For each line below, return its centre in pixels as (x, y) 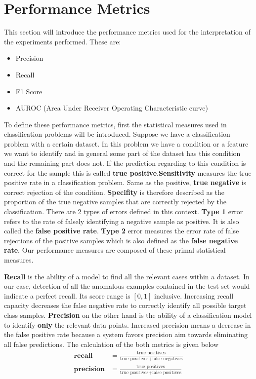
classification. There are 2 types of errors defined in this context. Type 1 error (124, 211)
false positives (167, 372)
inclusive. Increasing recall (194, 295)
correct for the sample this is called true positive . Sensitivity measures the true (128, 172)
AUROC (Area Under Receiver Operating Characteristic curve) (112, 108)
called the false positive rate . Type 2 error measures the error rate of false (122, 231)
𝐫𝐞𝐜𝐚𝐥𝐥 (83, 356)
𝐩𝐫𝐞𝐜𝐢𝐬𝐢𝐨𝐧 (89, 369)
